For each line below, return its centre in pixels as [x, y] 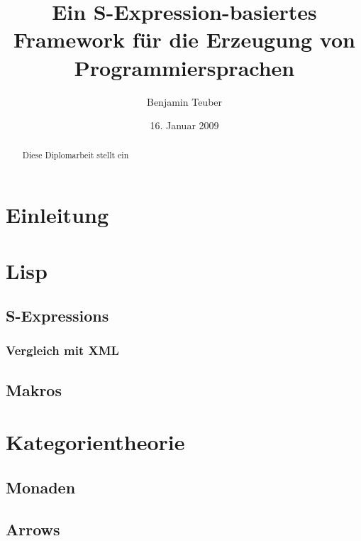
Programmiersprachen [184, 67]
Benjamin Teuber [184, 101]
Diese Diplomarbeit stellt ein [76, 155]
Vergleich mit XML [62, 350]
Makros [34, 389]
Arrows [33, 529]
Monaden [41, 487]
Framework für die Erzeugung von [184, 39]
